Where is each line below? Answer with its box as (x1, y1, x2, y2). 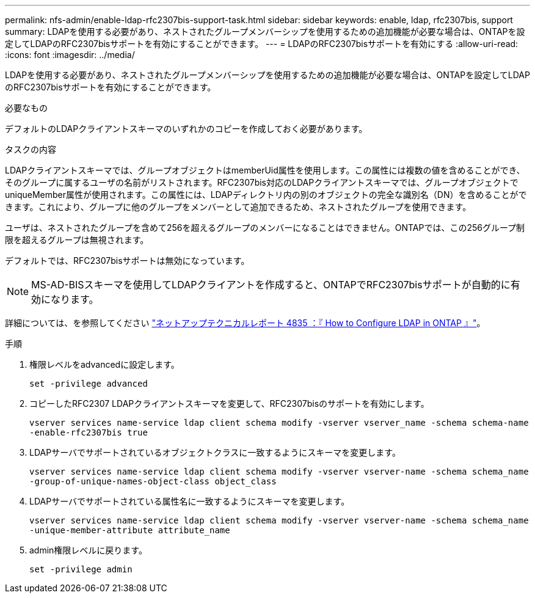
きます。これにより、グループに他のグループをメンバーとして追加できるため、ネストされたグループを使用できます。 (5, 202, 471, 212)
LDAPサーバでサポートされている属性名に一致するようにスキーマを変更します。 (29, 496, 350, 506)
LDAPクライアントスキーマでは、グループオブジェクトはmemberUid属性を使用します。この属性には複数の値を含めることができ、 (5, 165, 525, 175)
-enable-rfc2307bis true (29, 428, 148, 437)
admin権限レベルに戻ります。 (29, 545, 147, 555)
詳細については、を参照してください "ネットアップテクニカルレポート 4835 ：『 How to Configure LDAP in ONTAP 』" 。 (5, 318, 486, 328)
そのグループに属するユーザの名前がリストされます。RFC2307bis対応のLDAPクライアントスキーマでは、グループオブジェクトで (5, 177, 519, 188)
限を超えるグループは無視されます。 (5, 235, 149, 245)
